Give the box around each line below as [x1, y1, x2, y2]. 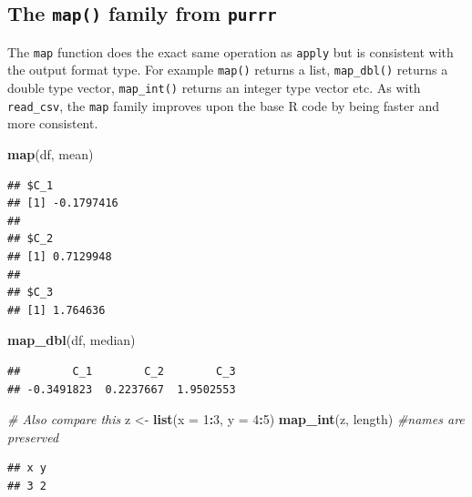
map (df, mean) [7, 145, 94, 163]
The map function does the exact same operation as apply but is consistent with [7, 42, 454, 61]
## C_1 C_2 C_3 [7, 364, 236, 378]
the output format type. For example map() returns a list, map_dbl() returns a [7, 60, 448, 79]
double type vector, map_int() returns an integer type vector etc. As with [7, 78, 421, 97]
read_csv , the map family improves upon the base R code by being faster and [7, 96, 439, 115]
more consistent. [7, 114, 98, 133]
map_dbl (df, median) [7, 330, 136, 350]
